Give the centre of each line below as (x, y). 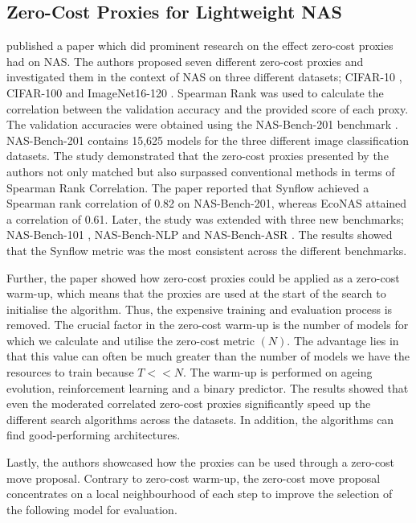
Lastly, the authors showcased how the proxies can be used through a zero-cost (201, 462)
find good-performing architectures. (94, 435)
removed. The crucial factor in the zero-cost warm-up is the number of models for (208, 325)
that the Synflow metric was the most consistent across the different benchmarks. (207, 250)
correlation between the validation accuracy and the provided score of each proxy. (208, 108)
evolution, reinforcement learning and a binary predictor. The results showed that (208, 387)
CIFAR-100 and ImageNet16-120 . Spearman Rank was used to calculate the (195, 92)
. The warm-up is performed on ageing (278, 372)
